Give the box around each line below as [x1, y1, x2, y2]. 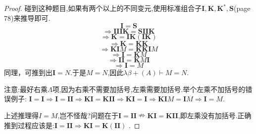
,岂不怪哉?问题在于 [57, 110, 118, 120]
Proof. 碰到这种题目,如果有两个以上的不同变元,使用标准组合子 [4, 3, 202, 13]
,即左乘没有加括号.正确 [178, 110, 252, 120]
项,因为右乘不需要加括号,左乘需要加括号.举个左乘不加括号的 [52, 84, 246, 94]
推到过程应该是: [4, 120, 54, 130]
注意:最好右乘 [4, 84, 48, 94]
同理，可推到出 [4, 67, 52, 78]
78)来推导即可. [4, 12, 51, 23]
